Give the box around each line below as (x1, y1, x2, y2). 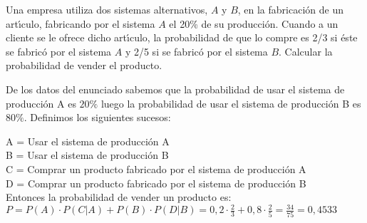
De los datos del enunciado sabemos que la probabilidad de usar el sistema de (6, 81, 345, 96)
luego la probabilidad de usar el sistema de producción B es (100, 95, 361, 110)
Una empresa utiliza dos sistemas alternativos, (6, 2, 208, 16)
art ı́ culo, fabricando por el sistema (6, 16, 155, 31)
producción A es (6, 95, 76, 110)
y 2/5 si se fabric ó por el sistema (125, 43, 268, 58)
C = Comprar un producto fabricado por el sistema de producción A (6, 161, 306, 176)
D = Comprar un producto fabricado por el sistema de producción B (6, 175, 306, 190)
